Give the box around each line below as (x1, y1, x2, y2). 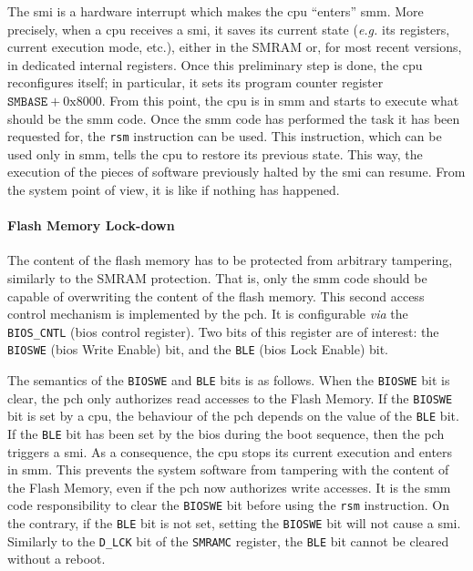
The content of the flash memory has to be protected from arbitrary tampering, (7, 250, 453, 270)
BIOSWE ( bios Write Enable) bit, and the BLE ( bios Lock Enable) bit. (7, 340, 389, 359)
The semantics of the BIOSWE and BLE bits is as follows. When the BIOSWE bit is (7, 371, 450, 390)
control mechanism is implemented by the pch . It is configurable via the (7, 304, 408, 323)
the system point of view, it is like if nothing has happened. (7, 180, 340, 199)
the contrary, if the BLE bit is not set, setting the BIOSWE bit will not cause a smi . (7, 514, 461, 533)
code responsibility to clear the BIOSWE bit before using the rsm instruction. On (7, 495, 449, 515)
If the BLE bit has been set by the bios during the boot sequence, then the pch (7, 424, 445, 444)
